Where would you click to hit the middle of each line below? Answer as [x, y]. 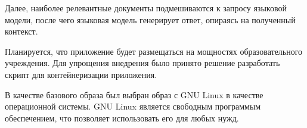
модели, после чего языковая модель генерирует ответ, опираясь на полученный [150, 19]
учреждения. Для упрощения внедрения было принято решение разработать [142, 63]
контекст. [21, 31]
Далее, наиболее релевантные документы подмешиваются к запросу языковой [146, 8]
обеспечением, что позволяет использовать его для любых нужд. [122, 118]
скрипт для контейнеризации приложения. [81, 74]
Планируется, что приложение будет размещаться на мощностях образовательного [154, 51]
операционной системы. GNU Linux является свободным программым [133, 106]
